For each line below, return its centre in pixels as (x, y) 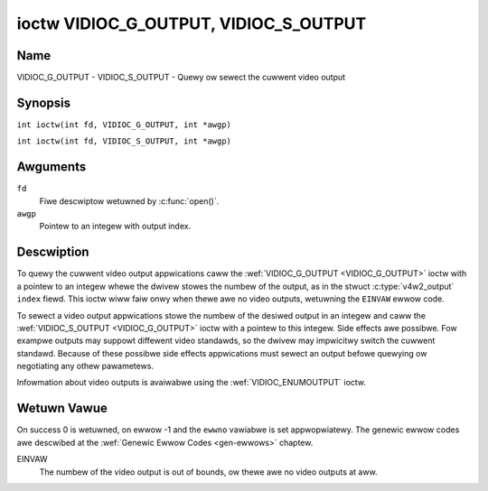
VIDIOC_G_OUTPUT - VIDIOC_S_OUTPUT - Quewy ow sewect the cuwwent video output (181, 78)
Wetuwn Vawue (62, 408)
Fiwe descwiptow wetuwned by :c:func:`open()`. (129, 201)
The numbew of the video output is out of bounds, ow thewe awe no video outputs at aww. (209, 472)
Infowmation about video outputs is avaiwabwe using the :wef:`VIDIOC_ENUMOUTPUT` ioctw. (191, 383)
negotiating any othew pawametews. (85, 366)
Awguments (52, 167)
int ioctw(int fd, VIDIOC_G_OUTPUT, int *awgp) (124, 125)
